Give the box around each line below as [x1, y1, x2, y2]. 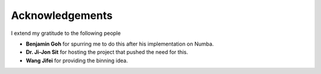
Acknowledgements [11, 9, 113, 22]
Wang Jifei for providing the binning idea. [26, 57, 128, 64]
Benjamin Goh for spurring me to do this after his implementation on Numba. [26, 40, 214, 47]
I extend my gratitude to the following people [11, 30, 121, 37]
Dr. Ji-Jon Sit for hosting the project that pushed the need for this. [26, 49, 188, 56]
